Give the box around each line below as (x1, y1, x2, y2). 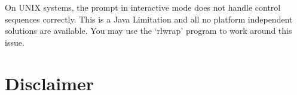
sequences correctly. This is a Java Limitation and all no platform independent (5, 12, 293, 25)
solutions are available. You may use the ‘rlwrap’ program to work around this (5, 24, 292, 37)
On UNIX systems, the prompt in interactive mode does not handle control (5, 1, 281, 13)
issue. (5, 36, 25, 48)
